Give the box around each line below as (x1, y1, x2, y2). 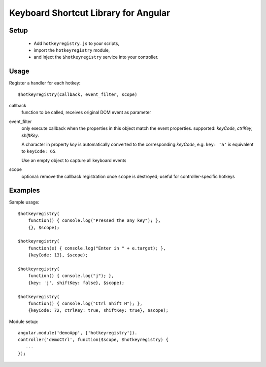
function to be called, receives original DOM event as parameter (21, 109, 151, 116)
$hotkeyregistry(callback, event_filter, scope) (18, 91, 137, 97)
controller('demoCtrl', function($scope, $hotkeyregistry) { (18, 337, 168, 343)
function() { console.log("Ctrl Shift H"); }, (28, 300, 143, 306)
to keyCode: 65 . (21, 148, 57, 154)
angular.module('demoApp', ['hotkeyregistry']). (18, 330, 137, 336)
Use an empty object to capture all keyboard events (21, 157, 127, 163)
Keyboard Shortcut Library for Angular (9, 7, 170, 18)
